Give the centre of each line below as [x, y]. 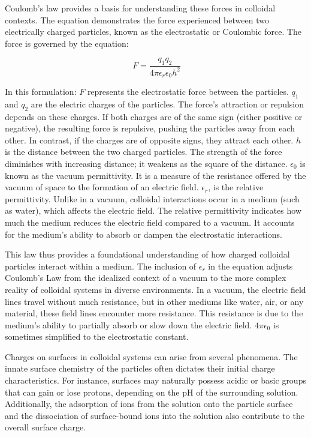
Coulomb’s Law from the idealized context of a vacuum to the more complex [146, 278]
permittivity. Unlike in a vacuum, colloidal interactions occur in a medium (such [152, 198]
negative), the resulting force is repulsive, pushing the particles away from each [150, 128]
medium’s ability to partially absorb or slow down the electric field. [129, 324]
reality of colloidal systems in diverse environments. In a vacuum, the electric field [155, 289]
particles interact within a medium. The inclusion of [101, 266]
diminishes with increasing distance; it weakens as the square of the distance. [146, 163]
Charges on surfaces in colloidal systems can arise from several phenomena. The [151, 356]
